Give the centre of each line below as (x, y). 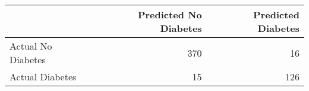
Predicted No (170, 14)
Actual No (31, 46)
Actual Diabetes (43, 77)
